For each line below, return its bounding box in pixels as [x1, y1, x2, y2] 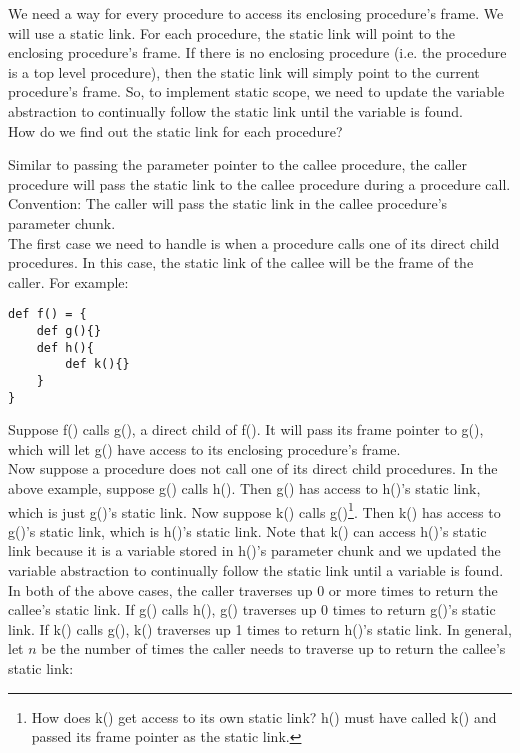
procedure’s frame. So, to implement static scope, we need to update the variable [8, 81, 505, 102]
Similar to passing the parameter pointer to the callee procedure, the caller [8, 154, 467, 175]
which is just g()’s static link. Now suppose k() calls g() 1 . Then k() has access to [8, 498, 501, 522]
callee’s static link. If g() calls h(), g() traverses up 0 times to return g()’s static [8, 599, 496, 620]
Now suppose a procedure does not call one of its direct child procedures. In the [8, 458, 498, 479]
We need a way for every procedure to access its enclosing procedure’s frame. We [8, 3, 504, 23]
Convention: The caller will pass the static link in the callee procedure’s [8, 193, 448, 214]
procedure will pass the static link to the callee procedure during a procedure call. [8, 173, 511, 194]
